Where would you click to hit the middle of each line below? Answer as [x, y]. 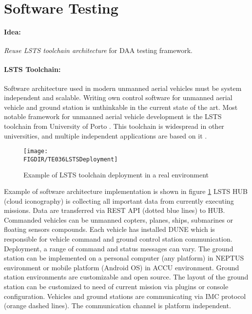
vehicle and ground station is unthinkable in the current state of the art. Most [121, 107]
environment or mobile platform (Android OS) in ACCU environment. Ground [122, 267]
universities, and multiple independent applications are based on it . [106, 135]
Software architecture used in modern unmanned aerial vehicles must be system [123, 88]
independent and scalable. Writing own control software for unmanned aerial [118, 97]
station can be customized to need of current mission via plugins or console [116, 286]
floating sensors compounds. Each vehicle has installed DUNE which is [109, 229]
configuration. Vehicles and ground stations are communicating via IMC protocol [125, 296]
